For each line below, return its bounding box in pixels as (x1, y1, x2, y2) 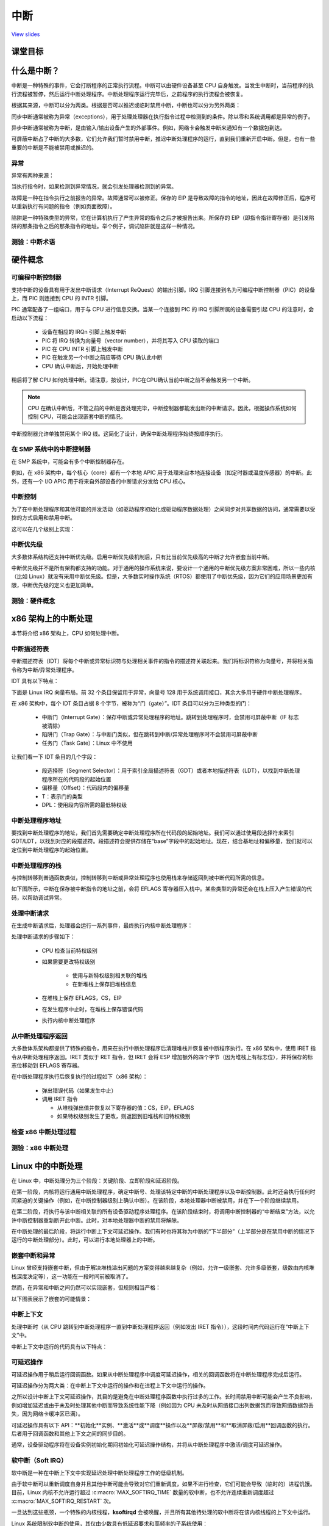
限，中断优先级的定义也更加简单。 (11, 581, 97, 588)
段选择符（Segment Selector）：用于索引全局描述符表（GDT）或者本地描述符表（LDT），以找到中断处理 (41, 767, 300, 775)
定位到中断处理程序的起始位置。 (11, 846, 91, 853)
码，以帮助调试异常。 (11, 894, 65, 901)
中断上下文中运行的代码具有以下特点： (11, 1343, 108, 1350)
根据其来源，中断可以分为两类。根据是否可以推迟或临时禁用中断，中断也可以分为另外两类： (11, 101, 241, 109)
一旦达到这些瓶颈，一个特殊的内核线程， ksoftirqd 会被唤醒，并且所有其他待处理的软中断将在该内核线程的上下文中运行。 (11, 1508, 314, 1516)
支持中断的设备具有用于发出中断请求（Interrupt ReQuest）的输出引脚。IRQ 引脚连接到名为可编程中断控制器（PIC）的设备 (11, 286, 316, 293)
